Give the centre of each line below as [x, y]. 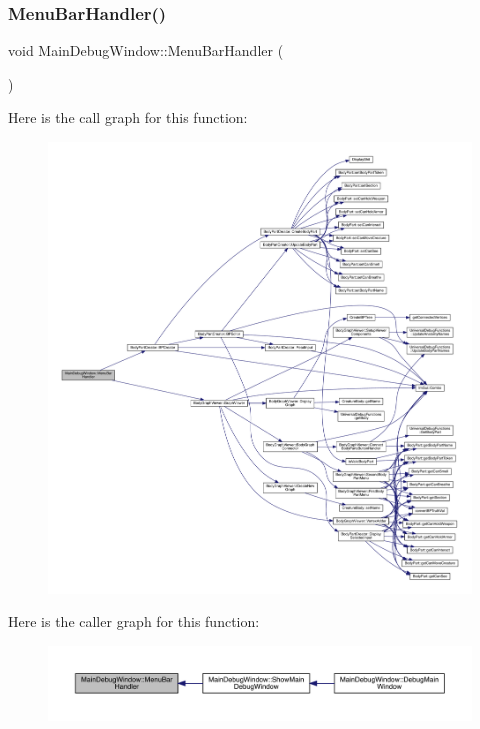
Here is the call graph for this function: [128, 117]
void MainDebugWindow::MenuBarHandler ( [146, 50]
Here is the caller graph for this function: [134, 621]
